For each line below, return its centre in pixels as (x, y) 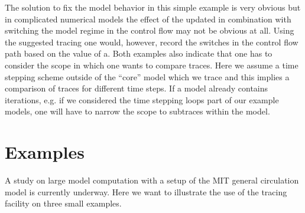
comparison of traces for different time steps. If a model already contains (137, 88)
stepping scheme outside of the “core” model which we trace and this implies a (147, 76)
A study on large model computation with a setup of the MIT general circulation (152, 180)
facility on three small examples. (63, 203)
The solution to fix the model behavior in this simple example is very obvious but (153, 7)
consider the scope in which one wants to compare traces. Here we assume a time (152, 65)
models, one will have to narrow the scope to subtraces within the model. (137, 111)
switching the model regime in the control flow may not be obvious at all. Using (150, 30)
